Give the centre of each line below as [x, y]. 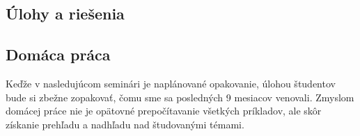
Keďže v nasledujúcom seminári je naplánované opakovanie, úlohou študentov [171, 83]
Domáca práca [58, 54]
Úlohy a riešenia [65, 14]
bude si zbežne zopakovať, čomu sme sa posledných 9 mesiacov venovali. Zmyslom [180, 97]
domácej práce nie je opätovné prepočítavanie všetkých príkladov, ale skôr [164, 111]
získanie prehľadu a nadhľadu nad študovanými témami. [125, 124]
